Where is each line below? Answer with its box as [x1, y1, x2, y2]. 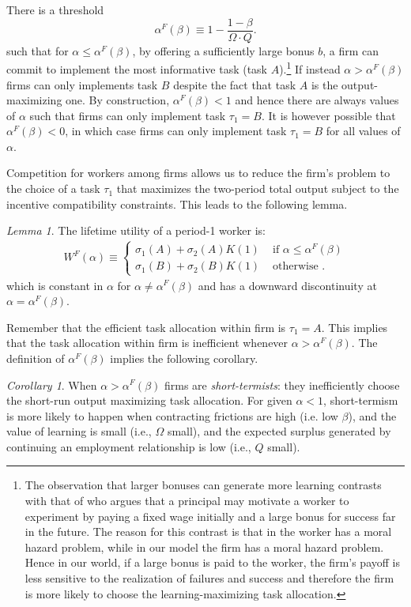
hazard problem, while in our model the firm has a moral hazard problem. [25, 538, 384, 555]
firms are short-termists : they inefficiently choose [164, 376, 400, 393]
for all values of [326, 123, 401, 139]
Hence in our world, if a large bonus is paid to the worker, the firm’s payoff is [25, 554, 400, 571]
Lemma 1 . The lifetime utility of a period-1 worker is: [6, 222, 266, 239]
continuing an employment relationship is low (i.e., [6, 438, 251, 454]
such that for [6, 42, 69, 58]
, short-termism [323, 392, 398, 409]
